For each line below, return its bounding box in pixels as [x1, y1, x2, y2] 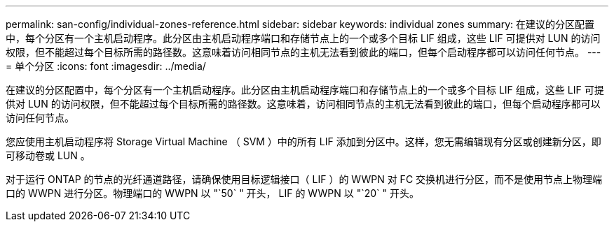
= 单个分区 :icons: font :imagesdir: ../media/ [6, 60, 206, 72]
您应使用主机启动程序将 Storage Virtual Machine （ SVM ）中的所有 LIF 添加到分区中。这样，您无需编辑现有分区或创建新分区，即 [6, 136, 601, 147]
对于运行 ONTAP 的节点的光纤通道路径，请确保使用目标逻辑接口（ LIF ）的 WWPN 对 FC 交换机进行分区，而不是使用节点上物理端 [6, 173, 603, 185]
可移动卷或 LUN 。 [6, 149, 90, 161]
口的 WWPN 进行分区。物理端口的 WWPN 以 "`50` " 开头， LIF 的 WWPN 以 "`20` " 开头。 [6, 187, 419, 199]
